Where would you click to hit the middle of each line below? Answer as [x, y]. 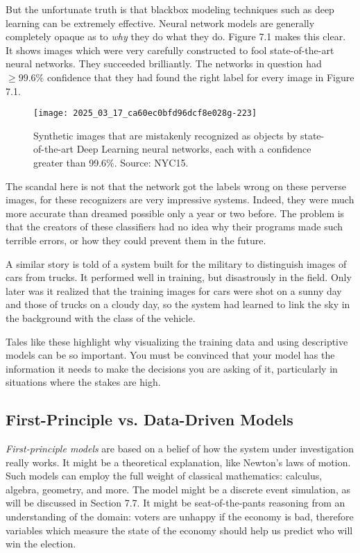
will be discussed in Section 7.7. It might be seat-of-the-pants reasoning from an [175, 503]
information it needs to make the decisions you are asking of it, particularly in [172, 368]
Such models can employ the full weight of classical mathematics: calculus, [164, 476]
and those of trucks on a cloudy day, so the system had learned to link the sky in [178, 304]
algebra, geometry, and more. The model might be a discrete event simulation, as [178, 489]
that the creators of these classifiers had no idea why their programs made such [174, 227]
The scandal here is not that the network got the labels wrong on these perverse [176, 186]
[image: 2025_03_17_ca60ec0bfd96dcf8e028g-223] [145, 113]
